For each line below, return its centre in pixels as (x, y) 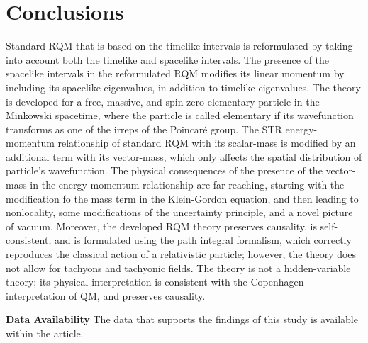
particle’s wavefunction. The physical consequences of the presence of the (164, 170)
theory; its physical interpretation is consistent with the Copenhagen (155, 282)
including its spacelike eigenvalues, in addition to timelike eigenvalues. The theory (183, 87)
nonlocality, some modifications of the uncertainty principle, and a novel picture (179, 212)
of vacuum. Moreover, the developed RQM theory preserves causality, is (161, 226)
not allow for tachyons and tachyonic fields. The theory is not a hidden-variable (178, 268)
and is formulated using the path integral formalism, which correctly (203, 240)
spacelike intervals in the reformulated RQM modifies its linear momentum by (175, 73)
